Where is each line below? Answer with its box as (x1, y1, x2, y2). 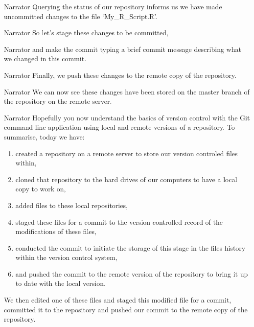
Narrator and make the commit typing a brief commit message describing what (4, 44, 241, 54)
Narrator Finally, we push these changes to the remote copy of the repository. (4, 70, 237, 80)
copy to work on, (15, 184, 66, 194)
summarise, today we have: (4, 131, 85, 141)
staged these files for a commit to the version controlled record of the (15, 216, 223, 227)
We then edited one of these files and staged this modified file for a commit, (4, 295, 231, 305)
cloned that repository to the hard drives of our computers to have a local (15, 174, 237, 184)
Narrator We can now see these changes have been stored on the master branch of (4, 86, 250, 96)
